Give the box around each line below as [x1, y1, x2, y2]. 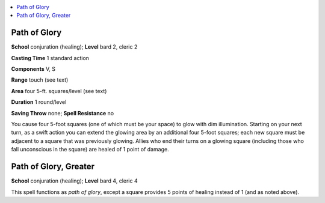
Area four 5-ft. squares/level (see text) [11, 87, 107, 94]
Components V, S [11, 65, 55, 73]
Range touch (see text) [11, 76, 69, 83]
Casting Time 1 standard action [11, 54, 90, 61]
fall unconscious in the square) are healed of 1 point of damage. [11, 146, 169, 153]
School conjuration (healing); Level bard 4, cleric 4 [11, 177, 138, 184]
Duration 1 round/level [11, 98, 67, 106]
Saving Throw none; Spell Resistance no [11, 109, 114, 117]
